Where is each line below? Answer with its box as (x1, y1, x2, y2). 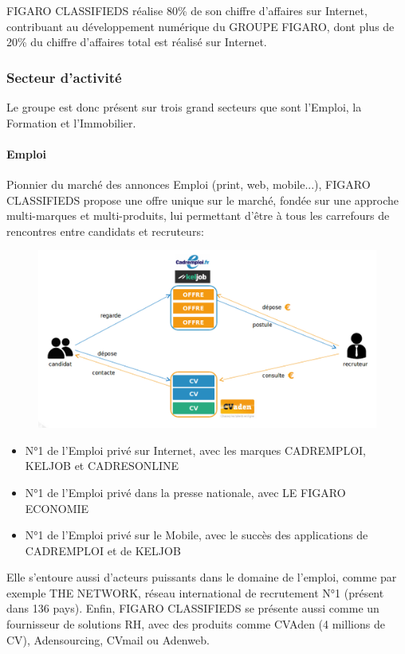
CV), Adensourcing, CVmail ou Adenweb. (6, 631, 210, 648)
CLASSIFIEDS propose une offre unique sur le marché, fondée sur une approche (6, 191, 399, 208)
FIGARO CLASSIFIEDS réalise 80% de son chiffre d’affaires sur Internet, (6, 2, 368, 18)
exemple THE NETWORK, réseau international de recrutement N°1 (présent (6, 584, 384, 601)
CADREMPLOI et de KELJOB (25, 542, 181, 558)
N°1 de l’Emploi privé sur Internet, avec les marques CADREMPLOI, (25, 441, 366, 458)
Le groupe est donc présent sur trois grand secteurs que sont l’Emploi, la (6, 99, 362, 115)
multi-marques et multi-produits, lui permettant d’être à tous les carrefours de (6, 207, 390, 224)
